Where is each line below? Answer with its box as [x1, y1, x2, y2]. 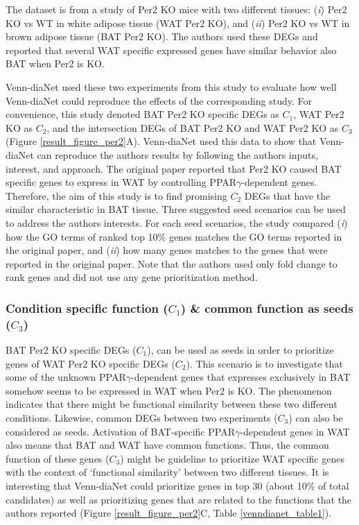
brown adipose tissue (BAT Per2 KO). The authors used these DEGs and [6, 29, 318, 44]
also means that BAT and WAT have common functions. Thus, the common [6, 438, 329, 452]
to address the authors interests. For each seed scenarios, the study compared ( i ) [6, 215, 348, 230]
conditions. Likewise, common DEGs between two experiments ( [6, 410, 278, 424]
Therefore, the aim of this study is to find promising [6, 188, 227, 203]
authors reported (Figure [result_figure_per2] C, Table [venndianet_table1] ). [6, 506, 332, 520]
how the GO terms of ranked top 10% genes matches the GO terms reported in [6, 229, 342, 243]
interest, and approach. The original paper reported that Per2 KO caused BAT [6, 161, 342, 175]
